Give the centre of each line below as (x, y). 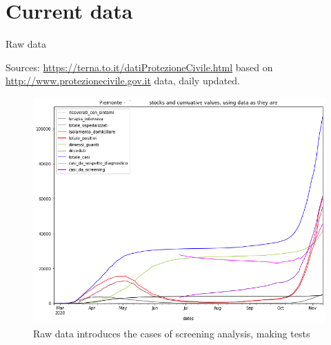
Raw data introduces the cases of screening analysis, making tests (172, 333)
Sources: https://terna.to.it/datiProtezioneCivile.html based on (139, 67)
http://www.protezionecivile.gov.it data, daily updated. (123, 81)
